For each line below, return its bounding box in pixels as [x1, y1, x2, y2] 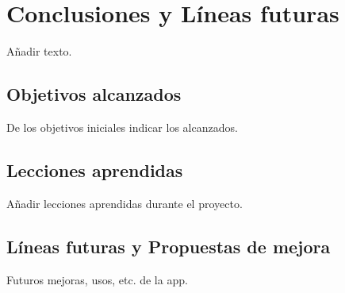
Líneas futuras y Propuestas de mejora [6, 233, 331, 258]
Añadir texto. [6, 43, 72, 60]
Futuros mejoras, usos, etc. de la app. [6, 271, 188, 287]
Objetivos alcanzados [6, 82, 182, 106]
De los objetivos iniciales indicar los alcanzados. [6, 118, 238, 135]
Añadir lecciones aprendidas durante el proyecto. [6, 195, 243, 211]
